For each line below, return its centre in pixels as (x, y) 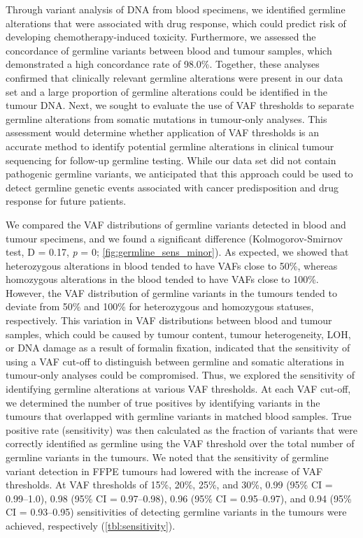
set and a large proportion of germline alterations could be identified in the (167, 91)
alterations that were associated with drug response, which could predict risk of (176, 23)
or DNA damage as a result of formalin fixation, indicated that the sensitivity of (178, 348)
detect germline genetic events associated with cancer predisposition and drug (172, 187)
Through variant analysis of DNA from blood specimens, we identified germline (176, 9)
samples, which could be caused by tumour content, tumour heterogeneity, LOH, (178, 334)
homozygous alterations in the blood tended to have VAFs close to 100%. (162, 279)
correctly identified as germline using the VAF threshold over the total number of (180, 443)
